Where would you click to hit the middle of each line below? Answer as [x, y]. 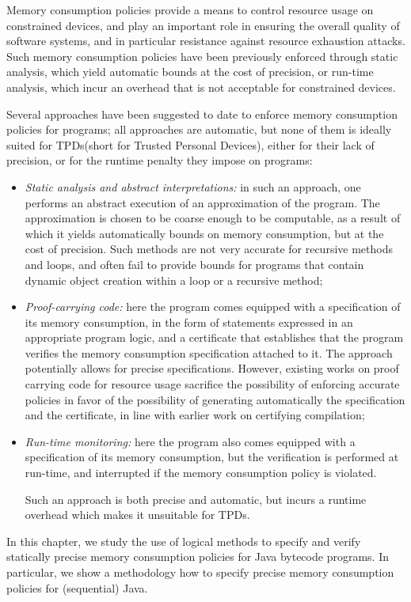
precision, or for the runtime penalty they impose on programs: [160, 160]
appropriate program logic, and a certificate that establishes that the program [214, 337]
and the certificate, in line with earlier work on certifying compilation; [195, 415]
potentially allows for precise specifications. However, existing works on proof [212, 368]
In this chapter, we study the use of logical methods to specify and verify [184, 541]
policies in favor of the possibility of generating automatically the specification [215, 399]
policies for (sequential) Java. [77, 587]
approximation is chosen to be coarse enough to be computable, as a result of [213, 218]
